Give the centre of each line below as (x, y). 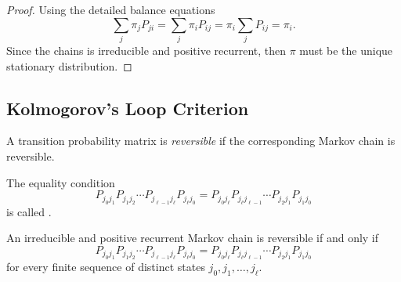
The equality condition (61, 182)
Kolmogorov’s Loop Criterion (128, 108)
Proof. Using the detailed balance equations (111, 9)
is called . (29, 211)
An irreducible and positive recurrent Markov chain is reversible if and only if (193, 238)
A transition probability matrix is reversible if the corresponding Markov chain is (201, 141)
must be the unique (346, 50)
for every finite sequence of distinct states (106, 267)
